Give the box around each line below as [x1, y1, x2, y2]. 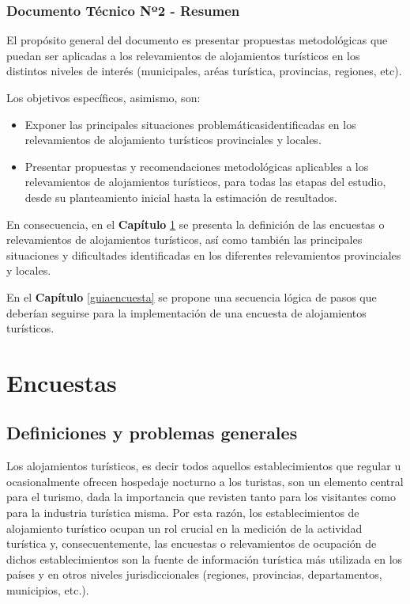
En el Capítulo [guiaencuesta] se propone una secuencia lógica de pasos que [6, 288, 377, 305]
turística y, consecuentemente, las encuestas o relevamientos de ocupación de [6, 535, 377, 552]
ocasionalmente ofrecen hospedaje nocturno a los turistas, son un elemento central [6, 473, 404, 489]
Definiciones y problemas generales [6, 420, 298, 445]
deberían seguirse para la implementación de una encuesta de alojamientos [6, 304, 367, 321]
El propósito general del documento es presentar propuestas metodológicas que [6, 32, 388, 48]
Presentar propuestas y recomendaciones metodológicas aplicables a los [24, 158, 369, 174]
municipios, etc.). [6, 582, 89, 598]
